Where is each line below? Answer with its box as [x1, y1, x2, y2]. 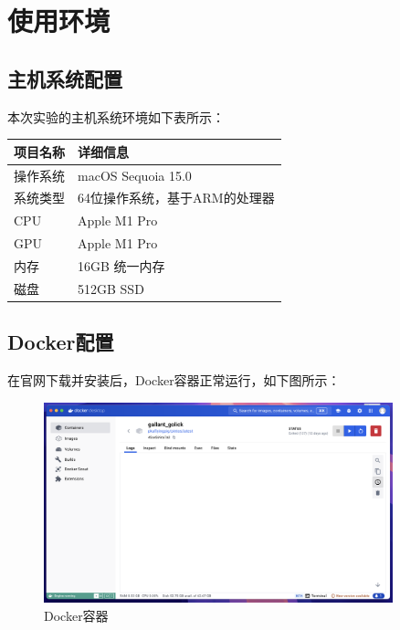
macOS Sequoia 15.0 [78, 165, 192, 184]
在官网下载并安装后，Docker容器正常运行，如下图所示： [7, 371, 341, 390]
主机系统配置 [7, 64, 122, 92]
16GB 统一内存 [78, 256, 165, 275]
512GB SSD [78, 278, 144, 298]
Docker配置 [7, 328, 114, 356]
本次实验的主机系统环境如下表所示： [7, 107, 225, 126]
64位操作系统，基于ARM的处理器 [78, 188, 275, 207]
